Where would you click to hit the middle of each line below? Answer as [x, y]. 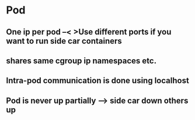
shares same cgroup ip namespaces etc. [81, 61]
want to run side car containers [64, 41]
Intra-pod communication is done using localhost [98, 80]
